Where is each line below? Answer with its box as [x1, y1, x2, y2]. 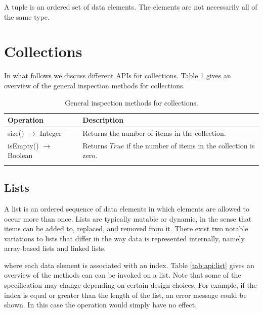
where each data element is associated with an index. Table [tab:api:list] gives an [4, 259, 254, 270]
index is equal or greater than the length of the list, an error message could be [4, 289, 247, 300]
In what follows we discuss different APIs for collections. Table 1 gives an [4, 70, 231, 81]
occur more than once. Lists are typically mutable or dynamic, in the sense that [4, 213, 252, 224]
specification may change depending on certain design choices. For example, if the [4, 280, 257, 290]
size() [8, 127, 24, 138]
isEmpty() [8, 140, 39, 150]
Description [82, 115, 124, 125]
